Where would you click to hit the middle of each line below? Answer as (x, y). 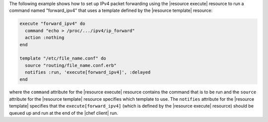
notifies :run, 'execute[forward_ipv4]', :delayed (88, 72)
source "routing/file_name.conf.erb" (71, 65)
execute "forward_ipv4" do (52, 24)
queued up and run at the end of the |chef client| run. (64, 113)
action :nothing (45, 38)
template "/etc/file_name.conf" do (63, 59)
